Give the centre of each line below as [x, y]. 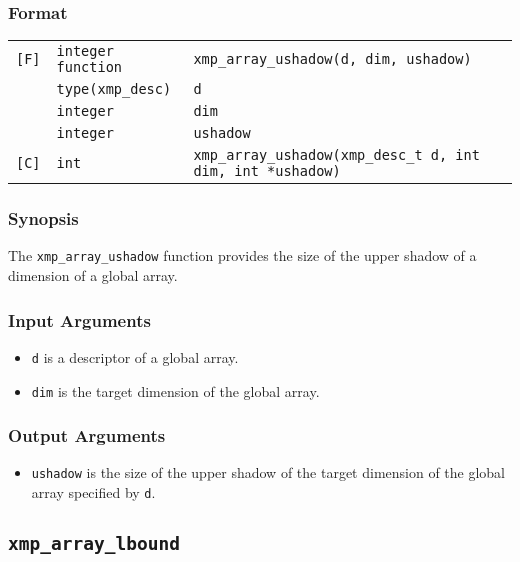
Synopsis [43, 218]
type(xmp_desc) [114, 89]
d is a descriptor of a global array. [135, 356]
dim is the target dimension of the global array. [175, 390]
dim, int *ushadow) [267, 171]
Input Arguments [79, 319]
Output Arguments [87, 435]
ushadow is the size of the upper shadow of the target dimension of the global [268, 472]
